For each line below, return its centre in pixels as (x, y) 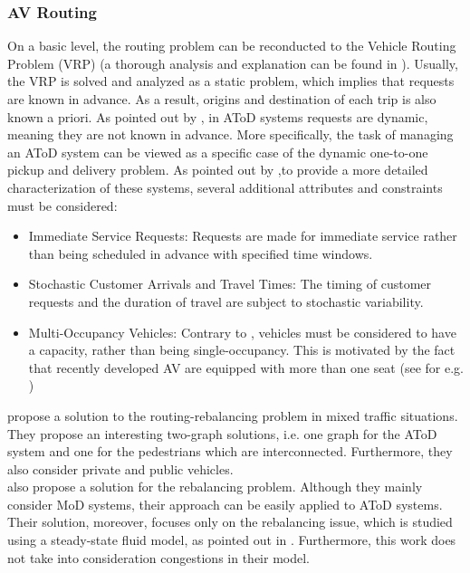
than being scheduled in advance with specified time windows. (201, 253)
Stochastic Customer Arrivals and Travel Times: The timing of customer (230, 284)
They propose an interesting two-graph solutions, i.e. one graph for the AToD (222, 433)
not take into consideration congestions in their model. (158, 557)
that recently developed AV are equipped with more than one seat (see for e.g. (246, 367)
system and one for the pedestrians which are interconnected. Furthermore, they (230, 451)
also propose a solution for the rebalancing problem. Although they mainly (215, 487)
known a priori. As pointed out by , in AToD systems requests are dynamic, (218, 116)
